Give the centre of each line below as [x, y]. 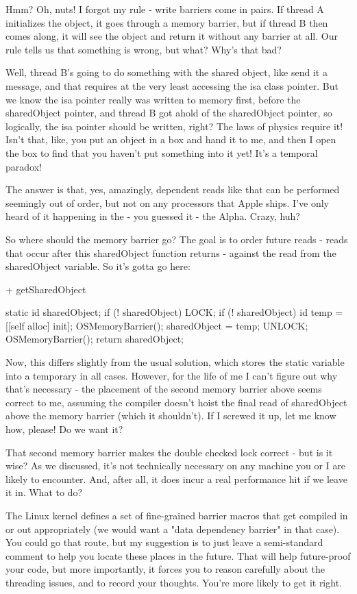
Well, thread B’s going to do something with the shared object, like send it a [167, 72]
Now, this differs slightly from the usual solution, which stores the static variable [175, 362]
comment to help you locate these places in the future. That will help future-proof [178, 555]
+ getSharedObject [46, 289]
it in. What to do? [44, 492]
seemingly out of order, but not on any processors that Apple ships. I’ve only [167, 202]
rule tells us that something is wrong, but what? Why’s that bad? [144, 49]
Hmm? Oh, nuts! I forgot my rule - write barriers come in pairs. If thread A [165, 9]
